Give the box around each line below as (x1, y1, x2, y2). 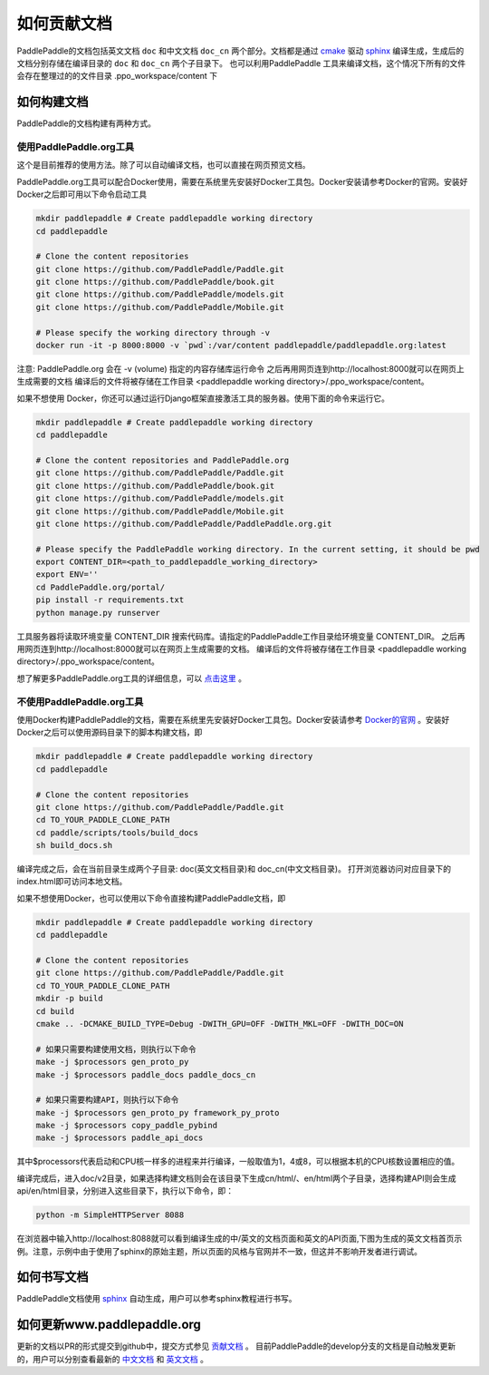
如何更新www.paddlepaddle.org (16, 1317, 201, 1332)
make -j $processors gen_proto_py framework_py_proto (35, 1107, 280, 1117)
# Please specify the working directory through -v (35, 327, 271, 337)
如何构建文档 (16, 94, 89, 110)
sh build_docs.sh (35, 840, 113, 851)
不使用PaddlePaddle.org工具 (16, 695, 144, 707)
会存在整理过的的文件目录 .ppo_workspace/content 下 (16, 71, 217, 82)
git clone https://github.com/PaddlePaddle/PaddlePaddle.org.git (35, 518, 332, 529)
